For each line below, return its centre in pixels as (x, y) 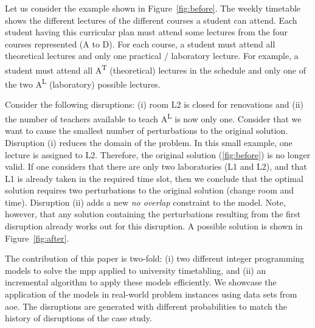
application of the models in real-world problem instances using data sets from (151, 294)
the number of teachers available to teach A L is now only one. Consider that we (153, 118)
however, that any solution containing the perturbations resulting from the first (153, 214)
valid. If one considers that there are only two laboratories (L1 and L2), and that (156, 166)
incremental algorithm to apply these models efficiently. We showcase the (141, 282)
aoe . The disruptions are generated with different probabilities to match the (146, 306)
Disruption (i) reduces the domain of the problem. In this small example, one (149, 142)
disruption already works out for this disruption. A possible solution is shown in (154, 226)
